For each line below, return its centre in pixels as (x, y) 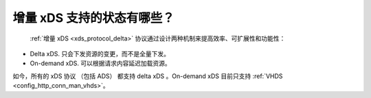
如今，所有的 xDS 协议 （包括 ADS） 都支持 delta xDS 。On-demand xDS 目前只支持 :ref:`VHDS (148, 76)
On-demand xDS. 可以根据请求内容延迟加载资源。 (100, 63)
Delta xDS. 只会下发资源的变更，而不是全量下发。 (100, 53)
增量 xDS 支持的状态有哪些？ (94, 18)
